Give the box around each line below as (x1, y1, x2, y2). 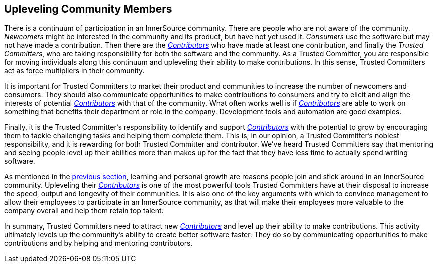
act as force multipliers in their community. (4, 66, 145, 75)
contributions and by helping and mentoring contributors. (4, 239, 193, 248)
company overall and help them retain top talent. (4, 206, 164, 215)
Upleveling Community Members (4, 3, 172, 15)
